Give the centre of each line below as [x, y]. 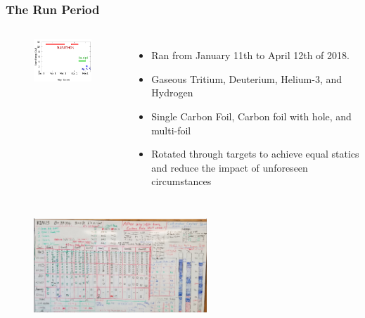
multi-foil [171, 130]
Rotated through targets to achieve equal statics [255, 154]
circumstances [181, 181]
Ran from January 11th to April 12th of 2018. [250, 55]
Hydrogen [172, 93]
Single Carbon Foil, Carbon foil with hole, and [251, 116]
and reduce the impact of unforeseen [230, 167]
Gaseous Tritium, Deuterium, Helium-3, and [247, 78]
